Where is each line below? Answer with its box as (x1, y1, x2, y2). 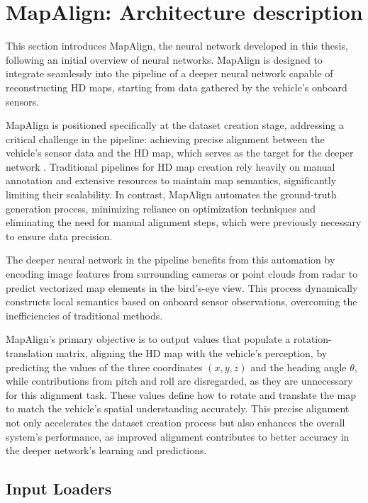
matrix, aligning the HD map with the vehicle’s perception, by (55, 346, 328, 360)
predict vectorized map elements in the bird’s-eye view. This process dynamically (6, 280, 358, 295)
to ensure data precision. (6, 228, 113, 243)
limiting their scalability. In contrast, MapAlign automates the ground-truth (6, 187, 337, 202)
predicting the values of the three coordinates (6, 359, 203, 374)
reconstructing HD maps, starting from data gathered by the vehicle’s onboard (6, 79, 347, 94)
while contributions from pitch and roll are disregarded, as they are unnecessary (6, 373, 353, 388)
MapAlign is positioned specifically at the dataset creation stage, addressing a (6, 118, 345, 132)
